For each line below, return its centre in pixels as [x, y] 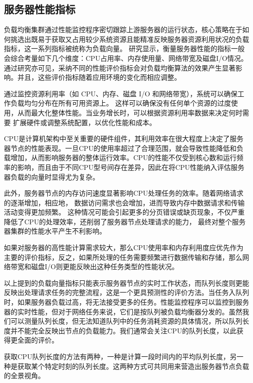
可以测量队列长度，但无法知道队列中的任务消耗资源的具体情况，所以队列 [126, 321]
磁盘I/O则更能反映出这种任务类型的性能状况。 [105, 266]
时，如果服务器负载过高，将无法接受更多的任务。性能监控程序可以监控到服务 [126, 302]
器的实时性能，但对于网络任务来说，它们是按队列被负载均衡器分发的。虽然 [123, 311]
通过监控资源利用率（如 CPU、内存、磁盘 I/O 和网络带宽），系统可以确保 [121, 93]
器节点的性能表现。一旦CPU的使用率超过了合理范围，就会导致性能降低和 [120, 148]
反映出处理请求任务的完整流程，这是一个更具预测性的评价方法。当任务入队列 [126, 292]
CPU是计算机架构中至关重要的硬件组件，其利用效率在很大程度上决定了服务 [124, 138]
